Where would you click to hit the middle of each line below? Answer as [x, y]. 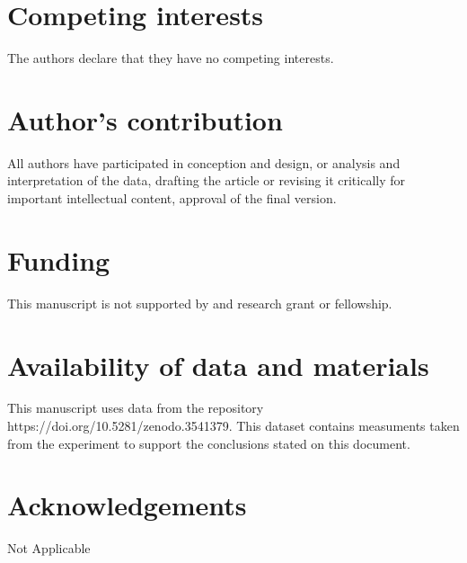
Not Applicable [49, 548]
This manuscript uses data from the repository [136, 408]
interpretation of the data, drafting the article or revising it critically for [207, 180]
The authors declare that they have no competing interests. [171, 58]
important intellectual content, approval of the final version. [172, 198]
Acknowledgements [127, 505]
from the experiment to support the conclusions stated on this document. [209, 443]
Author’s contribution [145, 119]
